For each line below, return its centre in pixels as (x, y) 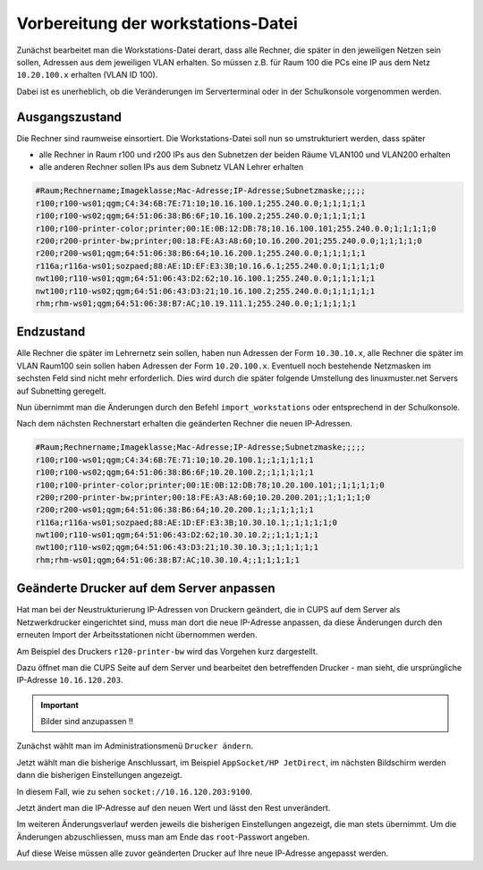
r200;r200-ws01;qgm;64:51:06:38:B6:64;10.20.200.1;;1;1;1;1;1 (174, 510)
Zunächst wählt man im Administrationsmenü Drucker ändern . (135, 746)
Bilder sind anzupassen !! (87, 722)
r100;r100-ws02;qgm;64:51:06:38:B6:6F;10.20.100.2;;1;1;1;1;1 (174, 473)
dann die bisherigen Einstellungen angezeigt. (99, 775)
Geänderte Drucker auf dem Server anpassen (146, 589)
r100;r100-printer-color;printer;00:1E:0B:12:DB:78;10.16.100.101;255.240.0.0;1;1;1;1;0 (236, 228)
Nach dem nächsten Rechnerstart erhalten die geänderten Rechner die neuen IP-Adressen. (185, 424)
